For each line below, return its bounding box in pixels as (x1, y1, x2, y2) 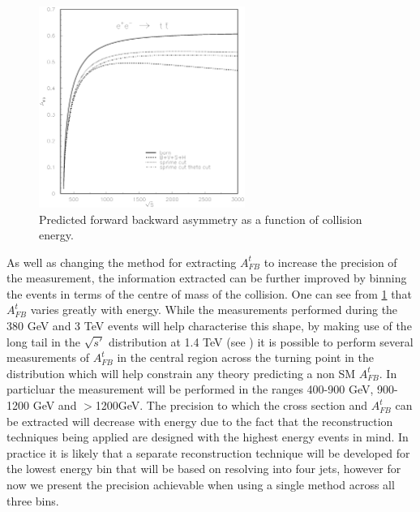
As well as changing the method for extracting (6, 253, 237, 270)
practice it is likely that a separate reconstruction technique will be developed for (6, 444, 410, 461)
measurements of (6, 349, 90, 366)
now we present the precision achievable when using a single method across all (6, 476, 395, 493)
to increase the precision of (264, 253, 397, 270)
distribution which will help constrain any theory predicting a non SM (6, 364, 356, 381)
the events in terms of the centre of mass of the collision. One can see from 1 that (6, 285, 412, 302)
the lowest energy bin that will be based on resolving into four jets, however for (6, 460, 401, 477)
